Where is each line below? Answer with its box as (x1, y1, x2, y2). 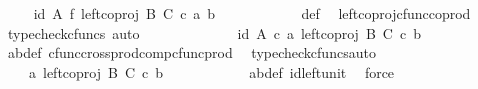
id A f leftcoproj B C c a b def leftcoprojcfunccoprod (33, 3, 471, 23)
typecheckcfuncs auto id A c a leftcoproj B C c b (7, 22, 421, 43)
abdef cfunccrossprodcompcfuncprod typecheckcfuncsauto (7, 42, 376, 63)
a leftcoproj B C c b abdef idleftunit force (28, 61, 395, 82)
